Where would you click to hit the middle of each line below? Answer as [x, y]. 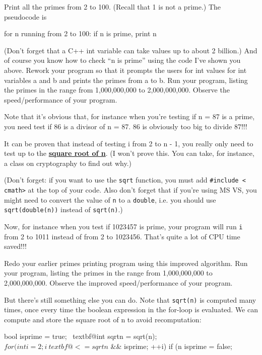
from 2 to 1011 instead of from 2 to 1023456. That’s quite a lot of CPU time [122, 236]
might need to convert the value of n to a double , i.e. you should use [110, 199]
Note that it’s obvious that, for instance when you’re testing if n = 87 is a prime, [129, 116]
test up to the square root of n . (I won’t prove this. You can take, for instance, [129, 153]
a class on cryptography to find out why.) [68, 163]
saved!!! [15, 246]
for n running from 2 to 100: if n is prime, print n [80, 33]
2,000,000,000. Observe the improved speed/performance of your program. [118, 282]
